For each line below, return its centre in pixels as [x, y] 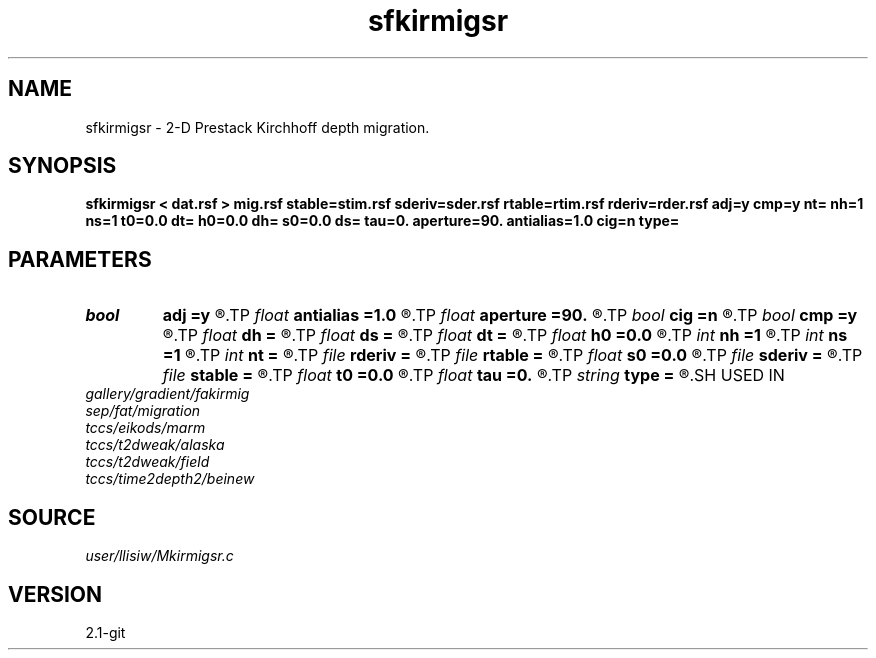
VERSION [55, 594]
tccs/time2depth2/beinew [170, 479]
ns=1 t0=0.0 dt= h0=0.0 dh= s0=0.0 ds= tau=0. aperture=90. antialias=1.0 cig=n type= [382, 221]
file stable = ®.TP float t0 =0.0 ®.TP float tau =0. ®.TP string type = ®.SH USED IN [473, 375]
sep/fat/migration [143, 411]
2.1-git [105, 632]
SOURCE [52, 517]
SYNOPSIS [62, 166]
